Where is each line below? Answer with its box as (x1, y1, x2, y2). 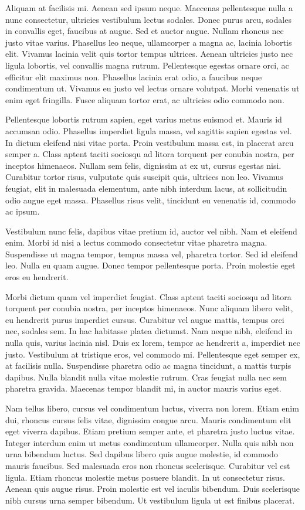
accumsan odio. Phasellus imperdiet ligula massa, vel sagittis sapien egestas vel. (5, 124, 292, 137)
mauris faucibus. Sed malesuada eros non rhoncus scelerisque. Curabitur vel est (5, 459, 290, 471)
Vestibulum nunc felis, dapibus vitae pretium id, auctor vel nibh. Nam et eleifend (5, 225, 297, 237)
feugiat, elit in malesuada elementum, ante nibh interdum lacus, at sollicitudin (5, 182, 287, 194)
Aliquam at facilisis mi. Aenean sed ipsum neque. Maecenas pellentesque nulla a (5, 2, 293, 13)
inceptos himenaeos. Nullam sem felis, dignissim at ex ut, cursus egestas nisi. (5, 159, 282, 171)
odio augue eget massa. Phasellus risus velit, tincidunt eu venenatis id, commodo (5, 193, 296, 206)
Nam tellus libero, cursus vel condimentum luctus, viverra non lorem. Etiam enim (5, 402, 299, 414)
